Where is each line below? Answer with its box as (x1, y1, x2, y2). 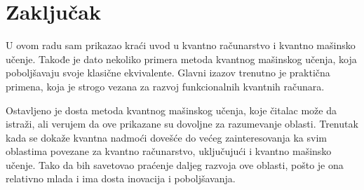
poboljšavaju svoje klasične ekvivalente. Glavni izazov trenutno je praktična (6, 65, 330, 80)
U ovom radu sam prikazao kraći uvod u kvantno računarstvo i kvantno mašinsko (6, 38, 356, 53)
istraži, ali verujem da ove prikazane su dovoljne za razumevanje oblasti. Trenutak (6, 116, 358, 131)
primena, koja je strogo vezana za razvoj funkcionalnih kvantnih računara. (6, 79, 325, 93)
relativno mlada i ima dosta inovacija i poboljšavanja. (6, 171, 236, 186)
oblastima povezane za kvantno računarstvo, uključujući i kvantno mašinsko (6, 144, 332, 158)
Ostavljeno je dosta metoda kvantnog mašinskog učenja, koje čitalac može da (6, 102, 337, 117)
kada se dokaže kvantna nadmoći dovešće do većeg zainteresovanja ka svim (6, 130, 327, 144)
